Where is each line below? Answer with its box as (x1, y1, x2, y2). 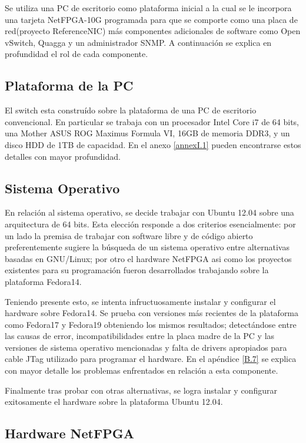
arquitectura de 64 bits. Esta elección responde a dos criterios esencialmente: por (5, 217, 296, 230)
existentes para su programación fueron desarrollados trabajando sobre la (5, 264, 269, 276)
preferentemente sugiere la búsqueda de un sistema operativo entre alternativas (5, 241, 290, 253)
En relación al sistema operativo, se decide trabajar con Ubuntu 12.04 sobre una (5, 206, 294, 219)
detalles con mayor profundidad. (5, 150, 121, 162)
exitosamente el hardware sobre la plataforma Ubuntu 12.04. (5, 395, 223, 408)
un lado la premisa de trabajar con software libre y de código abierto (5, 229, 253, 241)
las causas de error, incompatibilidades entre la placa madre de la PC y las (5, 330, 275, 342)
